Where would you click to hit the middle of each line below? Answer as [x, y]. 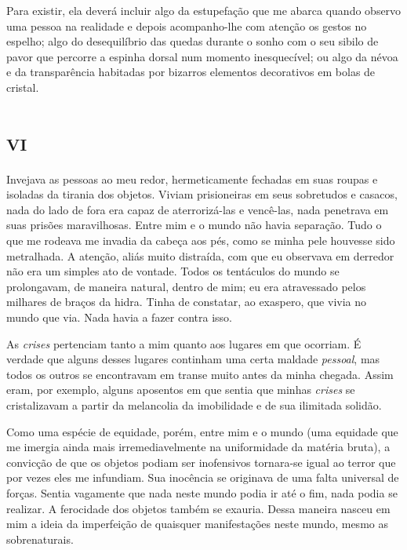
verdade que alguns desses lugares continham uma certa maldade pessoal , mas [193, 359]
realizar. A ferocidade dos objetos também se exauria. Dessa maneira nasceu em [198, 508]
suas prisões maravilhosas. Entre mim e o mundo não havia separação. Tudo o [194, 225]
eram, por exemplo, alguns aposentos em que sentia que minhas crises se [181, 390]
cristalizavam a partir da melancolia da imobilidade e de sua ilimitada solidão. [194, 405]
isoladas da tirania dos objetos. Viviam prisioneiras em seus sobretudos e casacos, [202, 194]
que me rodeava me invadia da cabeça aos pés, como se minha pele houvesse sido [201, 240]
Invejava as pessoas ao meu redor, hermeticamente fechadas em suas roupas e [192, 178]
